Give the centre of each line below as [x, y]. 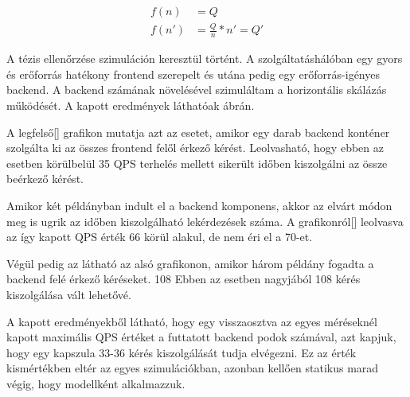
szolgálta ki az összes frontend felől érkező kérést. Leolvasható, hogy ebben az [195, 148]
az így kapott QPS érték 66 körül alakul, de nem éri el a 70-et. [160, 237]
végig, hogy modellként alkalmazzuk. [96, 383]
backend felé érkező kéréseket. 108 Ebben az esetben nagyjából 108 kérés [184, 279]
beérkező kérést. [45, 179]
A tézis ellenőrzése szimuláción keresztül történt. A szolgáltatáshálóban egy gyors [205, 58]
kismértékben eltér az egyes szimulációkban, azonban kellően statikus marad [193, 368]
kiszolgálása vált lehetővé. [69, 294]
